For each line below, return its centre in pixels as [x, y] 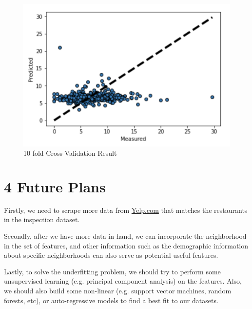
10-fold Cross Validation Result [70, 153]
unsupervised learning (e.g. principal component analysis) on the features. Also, [123, 281]
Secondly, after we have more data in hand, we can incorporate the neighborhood [125, 236]
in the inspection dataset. [42, 219]
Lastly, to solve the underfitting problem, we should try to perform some [112, 271]
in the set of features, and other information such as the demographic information [126, 245]
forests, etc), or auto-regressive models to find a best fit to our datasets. [111, 300]
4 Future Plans [55, 186]
